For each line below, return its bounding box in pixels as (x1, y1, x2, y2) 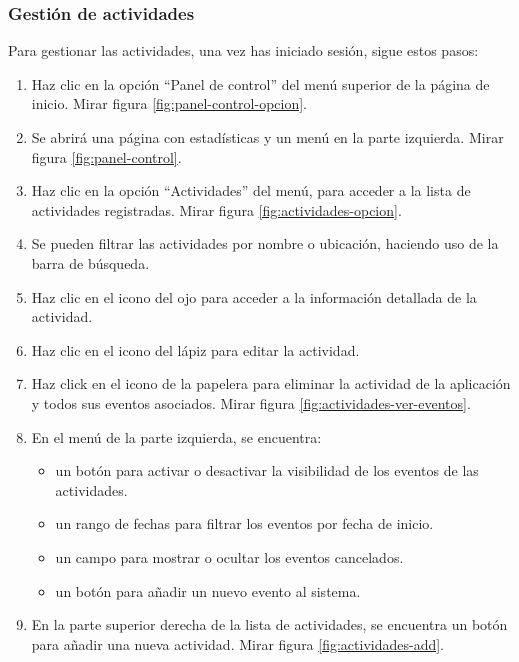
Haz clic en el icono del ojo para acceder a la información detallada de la (31, 286, 477, 307)
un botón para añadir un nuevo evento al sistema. (55, 580, 361, 601)
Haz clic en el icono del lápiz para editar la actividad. (31, 339, 360, 360)
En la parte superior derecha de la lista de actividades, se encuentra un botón (31, 614, 508, 635)
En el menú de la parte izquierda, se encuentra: (31, 426, 322, 447)
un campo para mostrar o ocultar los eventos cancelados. (55, 546, 404, 567)
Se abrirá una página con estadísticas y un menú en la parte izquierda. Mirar (31, 127, 504, 147)
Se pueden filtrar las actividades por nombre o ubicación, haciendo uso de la (31, 233, 499, 254)
